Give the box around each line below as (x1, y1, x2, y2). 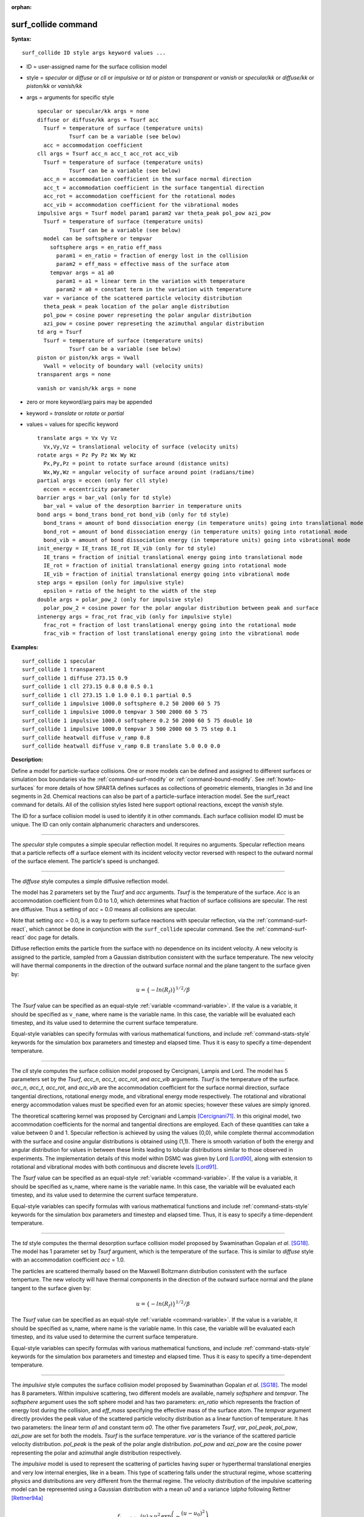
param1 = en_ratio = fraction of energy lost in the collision (56, 252, 249, 259)
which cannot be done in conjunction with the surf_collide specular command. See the (29, 925, 255, 933)
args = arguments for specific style (26, 93, 115, 101)
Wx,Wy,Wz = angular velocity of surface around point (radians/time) (43, 468, 255, 476)
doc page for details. (27, 934, 79, 941)
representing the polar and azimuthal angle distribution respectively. (11, 1449, 182, 1456)
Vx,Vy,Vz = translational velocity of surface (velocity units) (43, 443, 239, 450)
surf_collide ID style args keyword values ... (22, 49, 166, 56)
